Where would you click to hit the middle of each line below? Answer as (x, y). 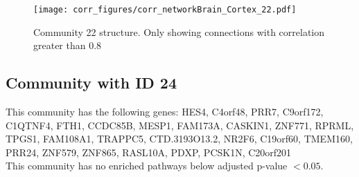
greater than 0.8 (68, 45)
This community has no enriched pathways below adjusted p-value (147, 166)
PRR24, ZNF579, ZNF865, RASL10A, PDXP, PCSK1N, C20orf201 (149, 152)
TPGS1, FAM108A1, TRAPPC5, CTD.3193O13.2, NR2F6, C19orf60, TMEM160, (179, 139)
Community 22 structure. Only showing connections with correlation (179, 31)
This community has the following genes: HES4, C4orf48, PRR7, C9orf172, (165, 112)
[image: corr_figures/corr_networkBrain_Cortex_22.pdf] (165, 10)
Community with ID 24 (91, 83)
